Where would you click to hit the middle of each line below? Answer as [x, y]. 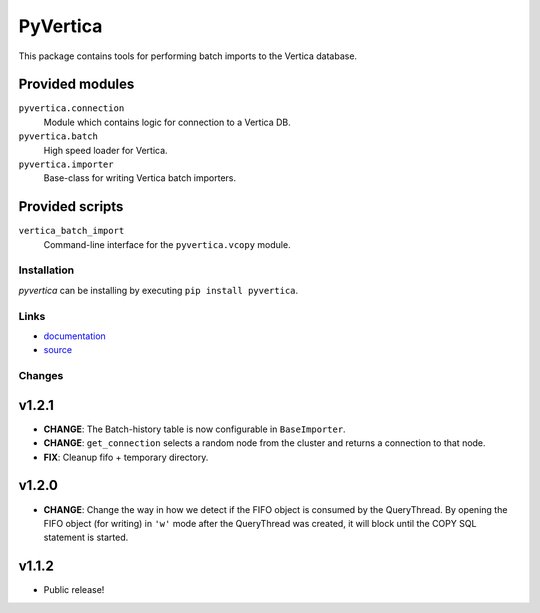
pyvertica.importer [66, 164]
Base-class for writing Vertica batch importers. [140, 178]
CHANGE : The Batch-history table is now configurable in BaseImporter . [194, 429]
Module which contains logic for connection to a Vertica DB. [167, 122]
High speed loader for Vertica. [106, 150]
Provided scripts [71, 206]
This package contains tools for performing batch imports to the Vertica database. [188, 56]
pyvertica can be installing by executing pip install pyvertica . [158, 290]
